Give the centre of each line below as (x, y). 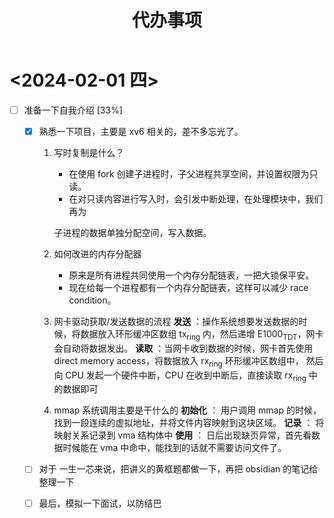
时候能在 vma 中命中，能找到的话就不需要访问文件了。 (174, 448)
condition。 (92, 300)
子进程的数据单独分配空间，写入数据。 (132, 233)
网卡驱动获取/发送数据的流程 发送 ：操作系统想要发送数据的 (176, 322)
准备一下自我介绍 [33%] (73, 110)
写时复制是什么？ (89, 153)
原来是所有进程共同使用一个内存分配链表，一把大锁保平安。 (191, 275)
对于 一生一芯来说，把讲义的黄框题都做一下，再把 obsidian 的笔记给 (178, 469)
